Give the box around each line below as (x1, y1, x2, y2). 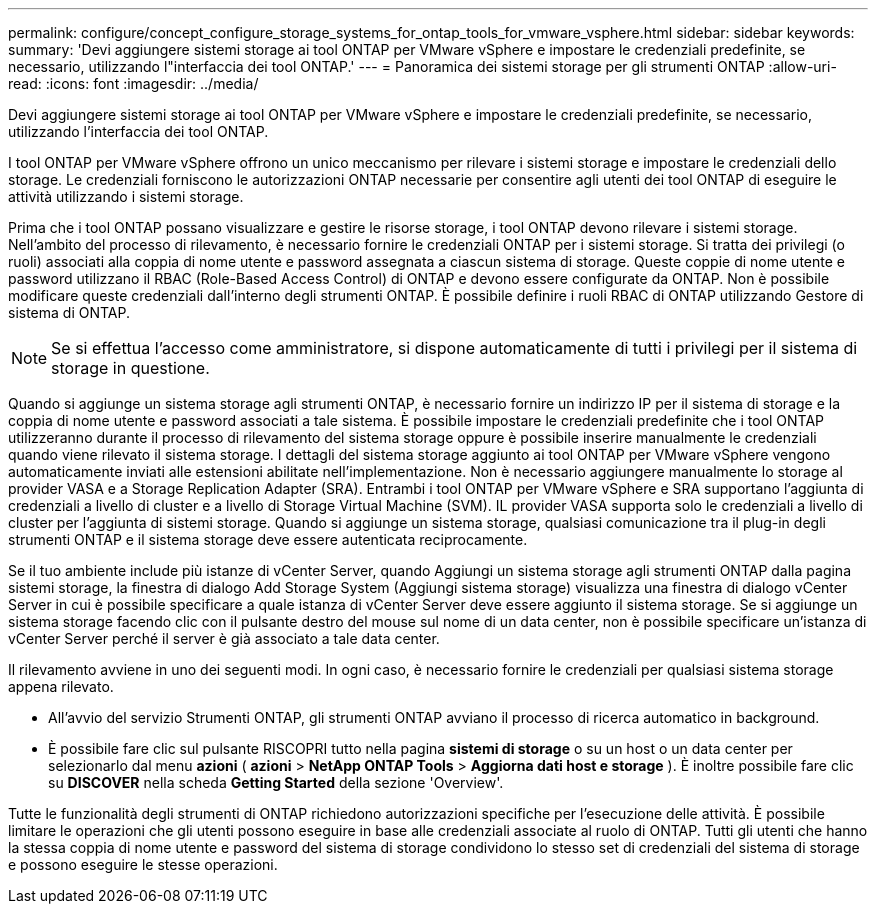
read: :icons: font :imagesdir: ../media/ (8, 75, 259, 92)
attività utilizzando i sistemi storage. (8, 188, 244, 205)
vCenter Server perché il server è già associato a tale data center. (8, 630, 440, 647)
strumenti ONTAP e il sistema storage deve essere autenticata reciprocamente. (8, 531, 528, 548)
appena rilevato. (8, 678, 114, 695)
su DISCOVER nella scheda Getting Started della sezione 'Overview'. (48, 774, 504, 791)
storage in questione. (51, 358, 210, 378)
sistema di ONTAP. (8, 304, 131, 321)
